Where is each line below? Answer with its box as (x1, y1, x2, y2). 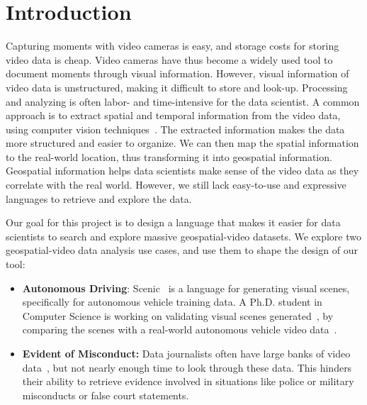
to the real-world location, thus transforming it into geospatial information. (6, 149, 332, 164)
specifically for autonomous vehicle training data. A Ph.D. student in (22, 294, 322, 309)
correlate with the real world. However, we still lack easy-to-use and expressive (6, 177, 346, 192)
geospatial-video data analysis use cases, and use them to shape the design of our (6, 243, 358, 257)
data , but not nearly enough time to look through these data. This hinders (22, 360, 352, 375)
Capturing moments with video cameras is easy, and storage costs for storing (6, 38, 339, 53)
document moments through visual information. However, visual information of (6, 66, 349, 81)
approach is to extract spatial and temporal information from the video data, (6, 108, 341, 123)
